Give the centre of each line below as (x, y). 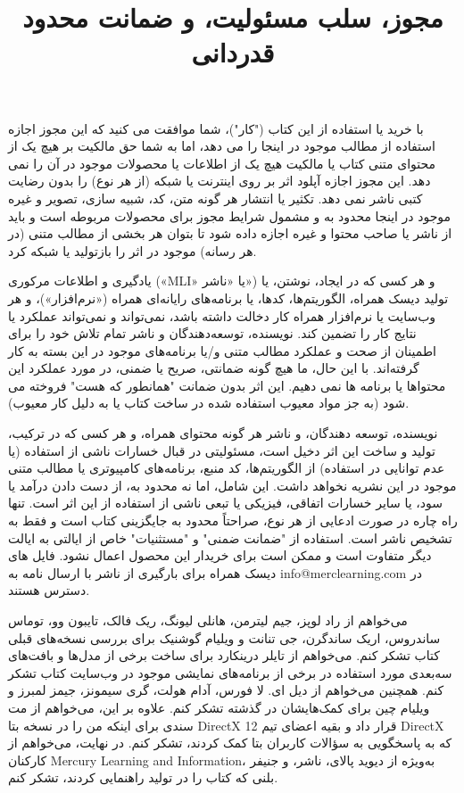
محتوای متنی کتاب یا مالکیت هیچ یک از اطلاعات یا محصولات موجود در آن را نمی (222, 163)
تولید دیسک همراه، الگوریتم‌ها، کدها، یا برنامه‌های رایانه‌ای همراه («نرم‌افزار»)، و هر (228, 297)
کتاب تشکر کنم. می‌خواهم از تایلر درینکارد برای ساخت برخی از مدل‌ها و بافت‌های (224, 655)
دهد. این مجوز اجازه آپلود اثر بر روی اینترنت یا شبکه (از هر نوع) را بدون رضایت (220, 181)
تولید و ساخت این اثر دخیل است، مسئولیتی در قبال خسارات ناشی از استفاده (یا (222, 450)
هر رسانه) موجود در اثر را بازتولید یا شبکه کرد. (133, 250)
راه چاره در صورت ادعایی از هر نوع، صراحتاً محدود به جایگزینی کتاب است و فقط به (233, 520)
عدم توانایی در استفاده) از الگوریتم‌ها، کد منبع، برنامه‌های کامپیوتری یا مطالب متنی (227, 468)
